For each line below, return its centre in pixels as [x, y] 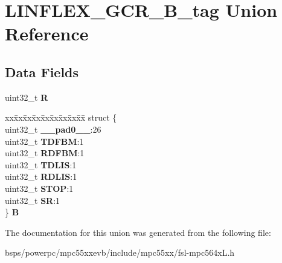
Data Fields [42, 71]
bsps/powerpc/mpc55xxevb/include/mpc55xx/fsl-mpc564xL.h [120, 252]
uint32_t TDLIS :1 [41, 164]
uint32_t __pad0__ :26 [53, 129]
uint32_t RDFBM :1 [45, 153]
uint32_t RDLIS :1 [41, 176]
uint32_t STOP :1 [39, 188]
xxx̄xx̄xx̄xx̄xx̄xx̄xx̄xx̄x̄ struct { [61, 117]
